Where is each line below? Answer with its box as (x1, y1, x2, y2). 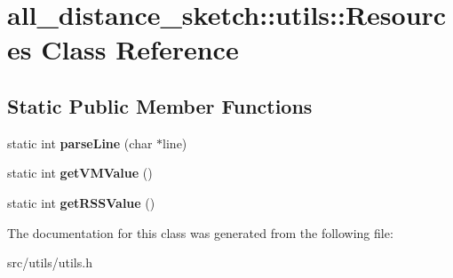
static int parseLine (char (7, 133, 153, 152)
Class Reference (41, 31, 239, 68)
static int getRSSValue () (7, 193, 155, 211)
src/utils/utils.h (7, 253, 92, 272)
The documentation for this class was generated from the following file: (7, 223, 393, 242)
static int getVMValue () (7, 163, 153, 182)
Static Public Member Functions (7, 91, 313, 119)
